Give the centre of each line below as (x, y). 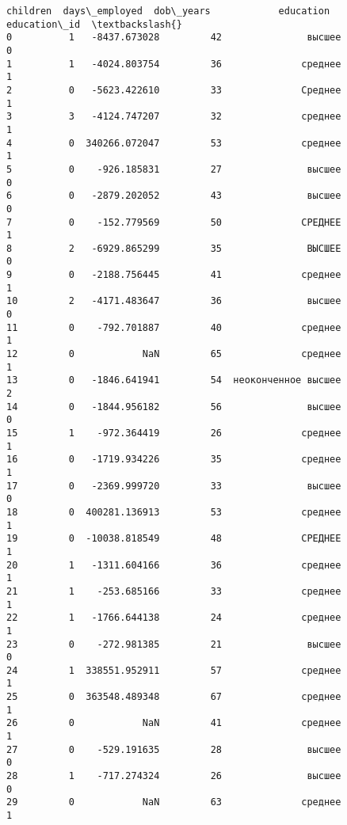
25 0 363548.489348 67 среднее (174, 697)
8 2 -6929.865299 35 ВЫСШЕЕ (174, 248)
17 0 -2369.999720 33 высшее (174, 486)
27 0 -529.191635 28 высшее (174, 749)
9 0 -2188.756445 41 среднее (174, 275)
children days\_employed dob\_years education (168, 11)
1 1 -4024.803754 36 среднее (174, 64)
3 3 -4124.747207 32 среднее (174, 117)
